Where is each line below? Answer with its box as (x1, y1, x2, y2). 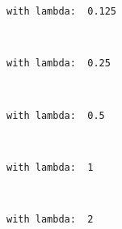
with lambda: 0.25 (6, 57, 111, 70)
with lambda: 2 (6, 214, 94, 225)
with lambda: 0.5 (6, 109, 105, 121)
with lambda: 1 (6, 161, 94, 173)
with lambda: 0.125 (6, 6, 117, 17)
